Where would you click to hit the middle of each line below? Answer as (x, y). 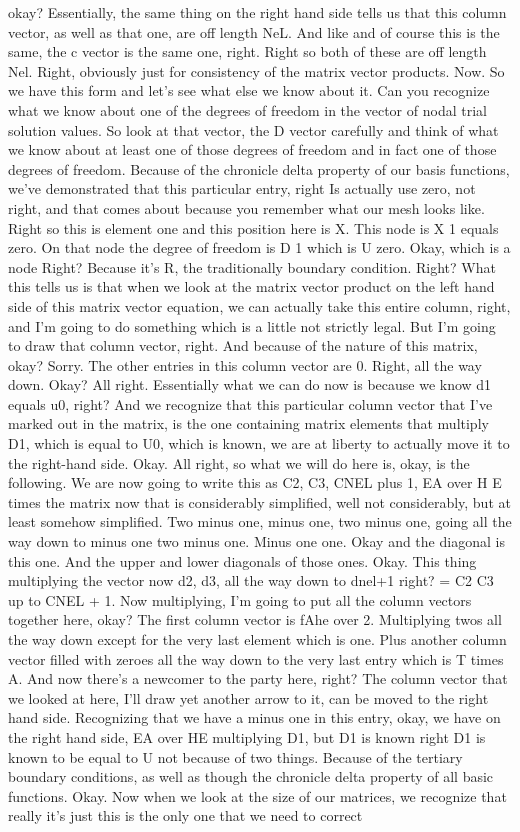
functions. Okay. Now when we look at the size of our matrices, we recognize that (257, 795)
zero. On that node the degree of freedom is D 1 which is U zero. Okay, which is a (259, 247)
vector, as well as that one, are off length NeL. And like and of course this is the (254, 31)
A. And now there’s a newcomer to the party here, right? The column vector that (258, 678)
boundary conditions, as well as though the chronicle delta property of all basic (251, 776)
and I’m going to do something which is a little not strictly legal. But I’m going (252, 325)
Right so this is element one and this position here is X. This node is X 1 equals (253, 227)
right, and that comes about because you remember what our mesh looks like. (246, 207)
